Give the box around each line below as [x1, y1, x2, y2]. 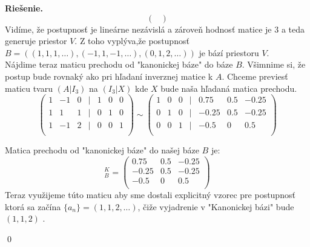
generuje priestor [5, 34, 67, 47]
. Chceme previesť [222, 69, 288, 82]
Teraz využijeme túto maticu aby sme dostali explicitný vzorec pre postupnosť [5, 188, 295, 201]
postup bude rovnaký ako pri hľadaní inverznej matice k [5, 69, 213, 82]
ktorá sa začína [5, 200, 61, 213]
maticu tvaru [5, 82, 53, 94]
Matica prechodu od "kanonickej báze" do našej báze [5, 144, 199, 156]
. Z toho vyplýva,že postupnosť [74, 34, 190, 47]
